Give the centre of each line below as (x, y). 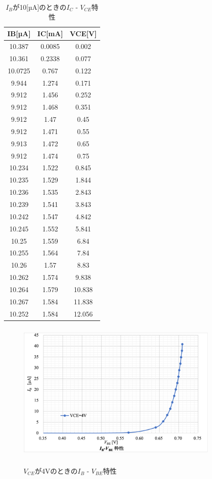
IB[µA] (19, 34)
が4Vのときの (56, 470)
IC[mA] (50, 34)
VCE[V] (83, 34)
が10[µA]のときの (40, 7)
